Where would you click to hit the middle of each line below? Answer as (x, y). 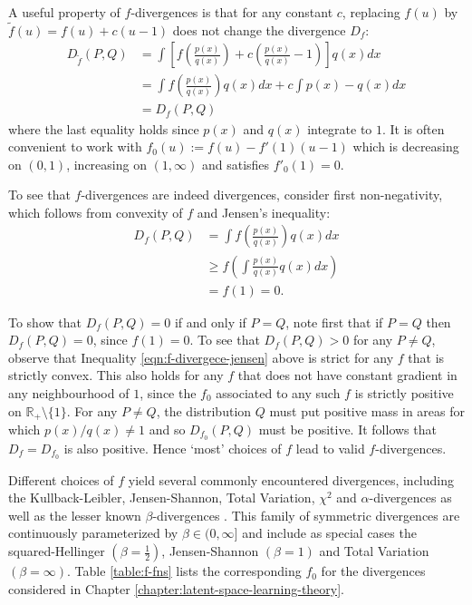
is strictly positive (404, 392)
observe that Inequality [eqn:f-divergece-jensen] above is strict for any (201, 357)
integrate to (340, 128)
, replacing (371, 12)
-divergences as (410, 498)
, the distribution (204, 410)
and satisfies (236, 164)
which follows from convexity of (96, 212)
